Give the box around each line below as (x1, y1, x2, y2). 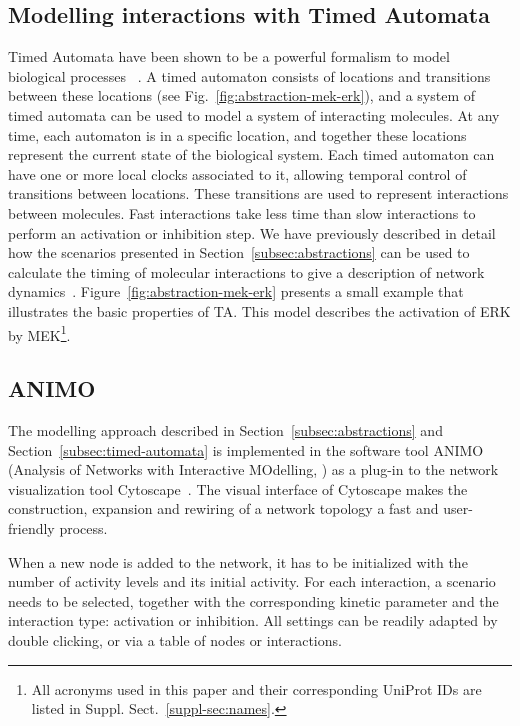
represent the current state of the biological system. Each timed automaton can (8, 144, 495, 165)
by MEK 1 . (8, 321, 71, 345)
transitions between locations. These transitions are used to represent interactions (8, 183, 509, 204)
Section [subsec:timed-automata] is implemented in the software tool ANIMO (8, 439, 484, 460)
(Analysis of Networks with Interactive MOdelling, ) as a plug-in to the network (8, 459, 499, 480)
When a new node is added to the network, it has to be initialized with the (8, 551, 468, 572)
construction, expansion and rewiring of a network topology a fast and (8, 498, 439, 519)
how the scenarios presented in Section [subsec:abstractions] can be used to (8, 242, 470, 263)
